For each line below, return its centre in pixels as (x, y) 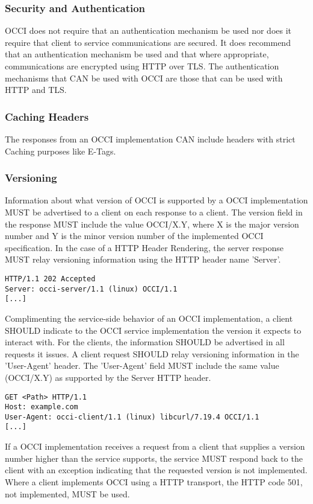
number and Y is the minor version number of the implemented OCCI (134, 236)
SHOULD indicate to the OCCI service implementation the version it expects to (153, 330)
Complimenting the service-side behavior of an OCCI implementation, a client (149, 318)
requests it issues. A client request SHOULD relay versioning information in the (152, 353)
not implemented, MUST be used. (67, 493)
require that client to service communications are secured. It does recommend (148, 42)
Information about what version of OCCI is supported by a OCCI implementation (156, 200)
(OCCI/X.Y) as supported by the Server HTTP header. (108, 377)
